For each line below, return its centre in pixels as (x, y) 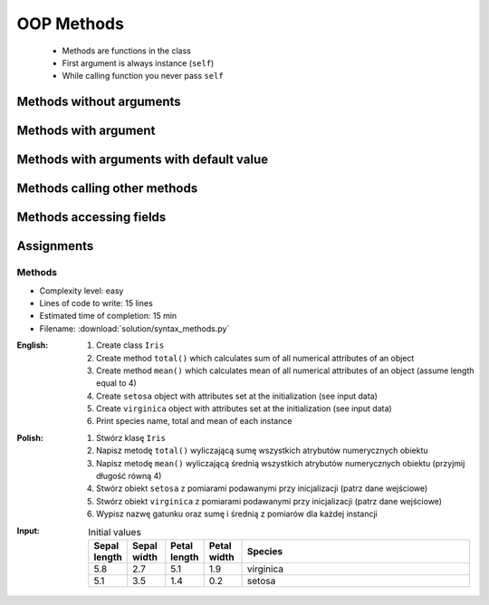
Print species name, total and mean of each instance (194, 421)
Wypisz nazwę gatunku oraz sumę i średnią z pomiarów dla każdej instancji (237, 514)
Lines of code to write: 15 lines (96, 302)
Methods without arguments (99, 102)
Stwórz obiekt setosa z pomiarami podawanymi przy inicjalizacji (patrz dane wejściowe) (262, 488)
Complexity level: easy (81, 291)
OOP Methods (70, 24)
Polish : (30, 437)
